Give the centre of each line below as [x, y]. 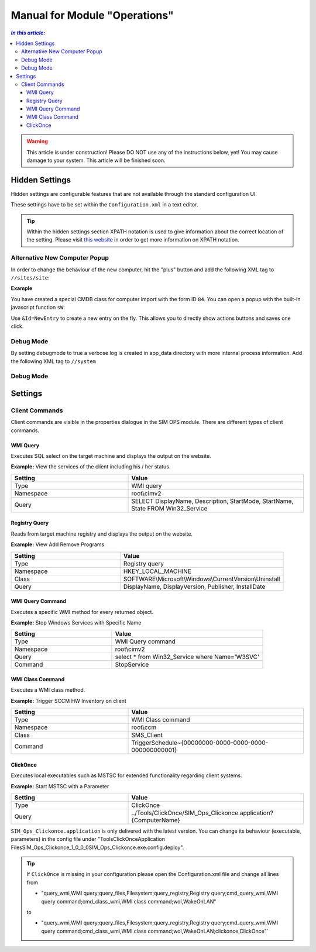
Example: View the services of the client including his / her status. [91, 467]
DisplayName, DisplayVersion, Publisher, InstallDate [194, 587]
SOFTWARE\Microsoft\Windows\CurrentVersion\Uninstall [202, 579]
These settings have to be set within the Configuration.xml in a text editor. [104, 205]
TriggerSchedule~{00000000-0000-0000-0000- [200, 743]
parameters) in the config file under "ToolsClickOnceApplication [88, 839]
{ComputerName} [156, 820]
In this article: [28, 33]
